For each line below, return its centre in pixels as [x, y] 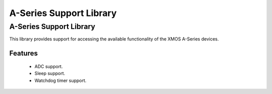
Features [23, 53]
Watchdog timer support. [60, 80]
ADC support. [49, 66]
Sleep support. [50, 73]
